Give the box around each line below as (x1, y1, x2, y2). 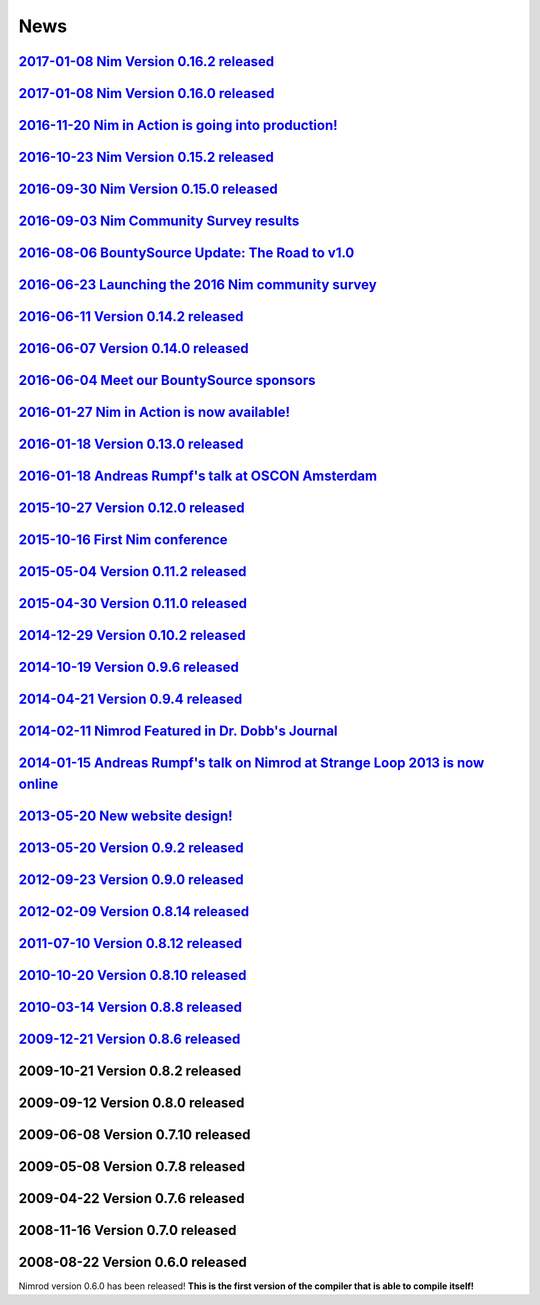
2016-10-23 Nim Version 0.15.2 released (18, 149, 275, 166)
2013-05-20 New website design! (18, 807, 234, 824)
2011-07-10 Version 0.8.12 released (18, 935, 243, 952)
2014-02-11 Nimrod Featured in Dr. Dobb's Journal (18, 723, 339, 740)
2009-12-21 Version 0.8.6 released (18, 1031, 241, 1048)
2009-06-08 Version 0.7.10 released (18, 1126, 251, 1144)
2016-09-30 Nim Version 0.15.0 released (18, 181, 279, 198)
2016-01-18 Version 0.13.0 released (18, 436, 244, 453)
